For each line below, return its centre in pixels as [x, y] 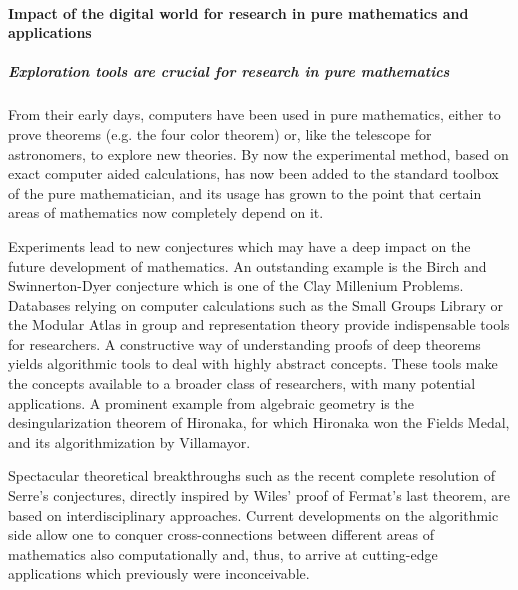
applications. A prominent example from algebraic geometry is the [211, 402]
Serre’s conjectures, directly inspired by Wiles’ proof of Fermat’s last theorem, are [259, 495]
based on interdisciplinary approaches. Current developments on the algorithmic [253, 514]
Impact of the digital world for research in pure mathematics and [238, 12]
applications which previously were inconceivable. [159, 573]
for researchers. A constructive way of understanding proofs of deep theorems [244, 343]
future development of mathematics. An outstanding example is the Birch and [247, 265]
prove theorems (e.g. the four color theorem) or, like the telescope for [220, 133]
